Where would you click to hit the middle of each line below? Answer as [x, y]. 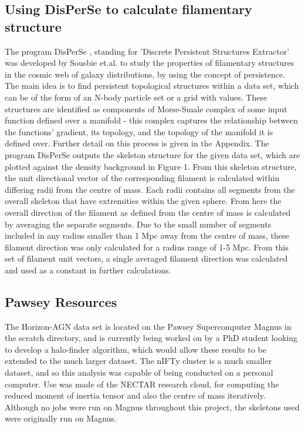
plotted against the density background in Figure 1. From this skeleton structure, [151, 166]
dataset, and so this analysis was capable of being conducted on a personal [139, 372]
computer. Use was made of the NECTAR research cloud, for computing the [142, 384]
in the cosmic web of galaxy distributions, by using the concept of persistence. [145, 74]
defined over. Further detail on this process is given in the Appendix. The [137, 143]
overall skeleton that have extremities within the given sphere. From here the [143, 201]
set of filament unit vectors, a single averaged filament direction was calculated [146, 258]
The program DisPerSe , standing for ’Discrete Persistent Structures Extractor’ [147, 51]
